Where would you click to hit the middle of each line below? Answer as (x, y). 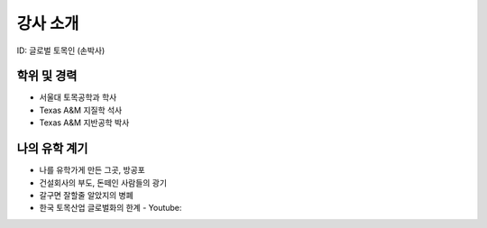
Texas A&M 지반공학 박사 (84, 123)
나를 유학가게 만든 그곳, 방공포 (92, 170)
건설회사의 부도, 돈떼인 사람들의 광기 (103, 182)
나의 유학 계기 (52, 149)
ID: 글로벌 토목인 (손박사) (61, 50)
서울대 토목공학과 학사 (78, 97)
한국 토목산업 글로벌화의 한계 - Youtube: (110, 208)
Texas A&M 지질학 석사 (81, 110)
